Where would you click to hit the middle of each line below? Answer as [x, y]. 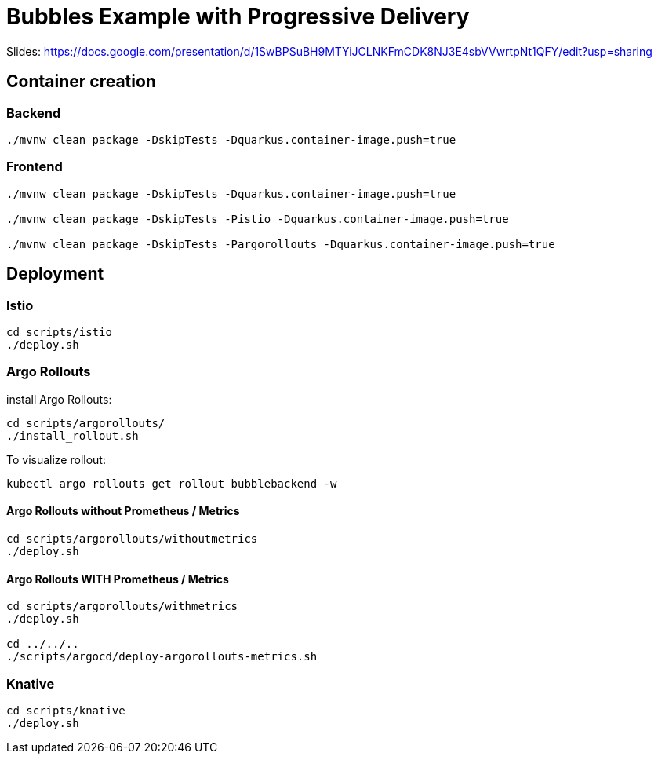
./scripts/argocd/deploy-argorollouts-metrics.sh [162, 657]
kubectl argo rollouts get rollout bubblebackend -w [172, 483]
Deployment [55, 274]
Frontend [35, 167]
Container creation [81, 82]
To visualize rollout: [56, 459]
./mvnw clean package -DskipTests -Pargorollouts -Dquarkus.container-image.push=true [281, 244]
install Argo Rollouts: [59, 399]
